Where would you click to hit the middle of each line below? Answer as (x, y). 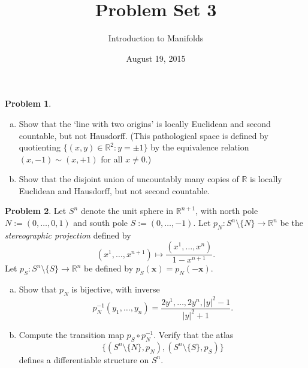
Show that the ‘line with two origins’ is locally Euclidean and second (145, 123)
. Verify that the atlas (194, 334)
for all (112, 159)
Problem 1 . (28, 103)
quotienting (40, 147)
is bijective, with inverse (116, 289)
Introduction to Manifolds (156, 38)
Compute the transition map (71, 334)
